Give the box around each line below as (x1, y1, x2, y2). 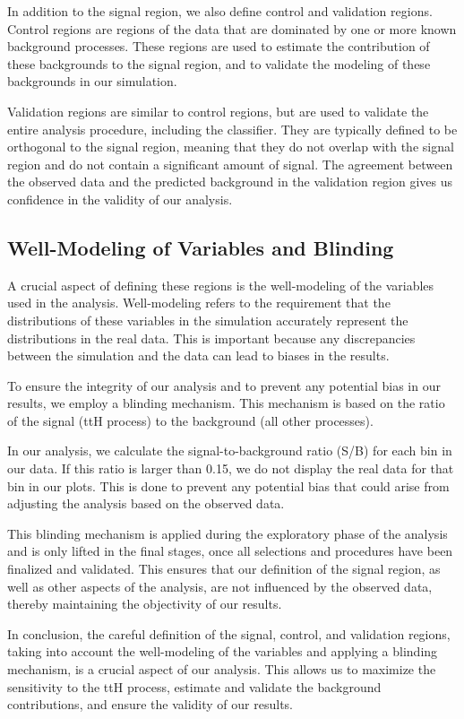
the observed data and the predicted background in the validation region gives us (7, 172, 453, 191)
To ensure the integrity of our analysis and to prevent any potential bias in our (7, 376, 441, 394)
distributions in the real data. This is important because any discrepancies (7, 328, 416, 347)
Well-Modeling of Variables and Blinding (7, 233, 394, 261)
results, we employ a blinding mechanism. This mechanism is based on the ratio (7, 394, 445, 412)
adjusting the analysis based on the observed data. (7, 494, 285, 513)
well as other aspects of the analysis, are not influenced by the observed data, (7, 576, 433, 595)
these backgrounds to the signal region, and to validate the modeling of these (7, 54, 431, 73)
